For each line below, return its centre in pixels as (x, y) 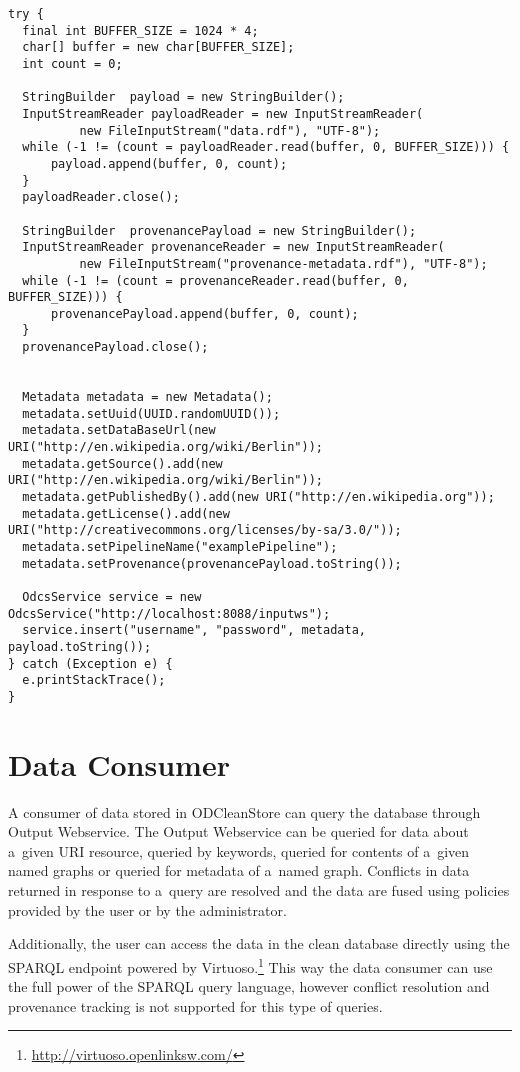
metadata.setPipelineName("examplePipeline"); (180, 547)
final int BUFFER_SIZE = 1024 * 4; (140, 30)
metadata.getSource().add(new (122, 463)
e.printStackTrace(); (94, 680)
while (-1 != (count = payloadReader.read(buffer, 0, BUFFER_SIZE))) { (266, 147)
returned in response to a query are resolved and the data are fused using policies (259, 890)
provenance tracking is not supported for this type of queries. (195, 1005)
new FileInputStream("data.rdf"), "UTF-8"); (230, 130)
